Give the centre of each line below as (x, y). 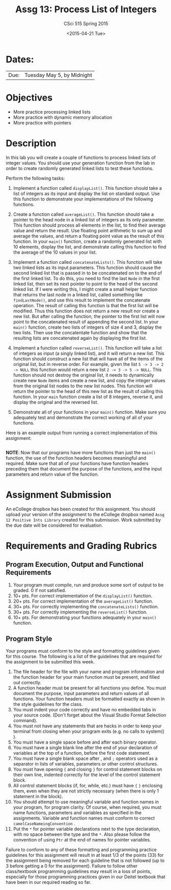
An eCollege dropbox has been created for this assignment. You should (81, 509)
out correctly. (27, 683)
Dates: (20, 59)
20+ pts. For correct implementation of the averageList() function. (83, 601)
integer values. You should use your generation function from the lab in (80, 163)
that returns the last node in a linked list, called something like (78, 294)
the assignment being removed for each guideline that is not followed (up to (85, 860)
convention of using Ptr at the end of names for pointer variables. (82, 840)
